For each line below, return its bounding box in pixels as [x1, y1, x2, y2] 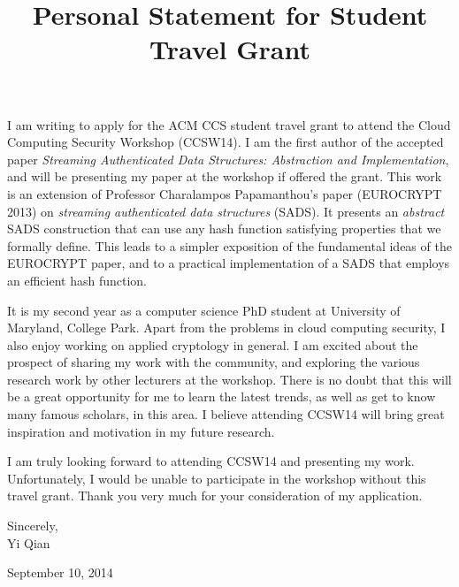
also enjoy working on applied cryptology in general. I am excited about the [7, 335, 418, 354]
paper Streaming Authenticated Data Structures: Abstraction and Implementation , [7, 149, 449, 168]
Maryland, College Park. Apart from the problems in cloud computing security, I [7, 318, 446, 337]
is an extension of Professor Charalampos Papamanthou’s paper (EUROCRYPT [7, 184, 442, 202]
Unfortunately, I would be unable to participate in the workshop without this [7, 469, 426, 487]
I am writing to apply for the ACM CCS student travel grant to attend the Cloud [7, 115, 451, 133]
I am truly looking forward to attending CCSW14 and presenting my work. [7, 452, 415, 470]
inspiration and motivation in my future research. [7, 422, 275, 440]
